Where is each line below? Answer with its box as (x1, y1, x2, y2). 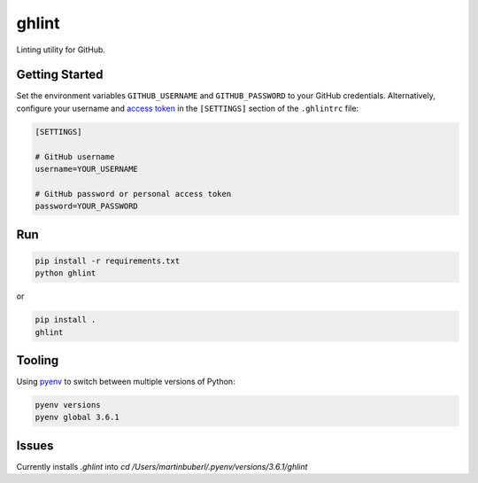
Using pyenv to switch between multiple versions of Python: (16, 377, 235, 387)
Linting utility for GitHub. (16, 44, 106, 55)
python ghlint (35, 269, 96, 278)
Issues (16, 438, 54, 453)
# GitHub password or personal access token (35, 189, 232, 199)
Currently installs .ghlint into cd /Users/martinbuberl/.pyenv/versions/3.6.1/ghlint (16, 461, 308, 471)
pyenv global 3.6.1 (35, 412, 119, 423)
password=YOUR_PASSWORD (35, 201, 139, 212)
